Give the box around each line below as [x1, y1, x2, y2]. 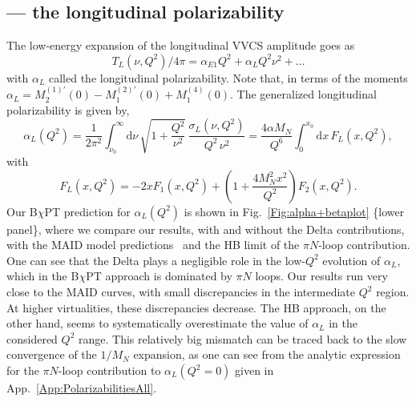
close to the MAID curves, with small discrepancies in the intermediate [6, 283, 356, 300]
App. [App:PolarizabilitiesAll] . [6, 380, 157, 396]
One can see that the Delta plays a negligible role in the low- [6, 251, 305, 268]
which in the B [6, 267, 79, 284]
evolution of [322, 251, 381, 268]
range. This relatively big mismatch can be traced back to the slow [78, 330, 407, 347]
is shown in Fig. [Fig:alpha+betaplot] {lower [184, 203, 405, 219]
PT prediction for [44, 203, 131, 219]
